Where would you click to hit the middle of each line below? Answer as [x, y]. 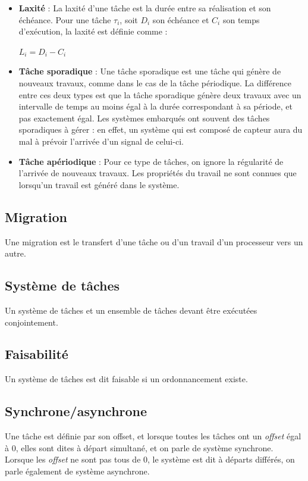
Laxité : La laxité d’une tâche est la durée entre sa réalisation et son [145, 8]
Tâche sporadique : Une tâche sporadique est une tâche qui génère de [150, 71]
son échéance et [181, 19]
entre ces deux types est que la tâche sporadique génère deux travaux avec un [160, 94]
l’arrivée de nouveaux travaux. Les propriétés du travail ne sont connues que [158, 173]
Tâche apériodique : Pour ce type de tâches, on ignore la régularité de [151, 161]
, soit [129, 19]
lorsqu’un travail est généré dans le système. [99, 184]
